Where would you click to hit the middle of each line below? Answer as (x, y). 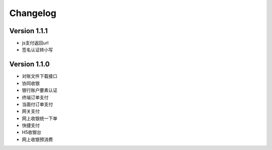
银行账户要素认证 (40, 90)
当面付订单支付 (37, 104)
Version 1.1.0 (29, 64)
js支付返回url (35, 43)
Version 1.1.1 (28, 31)
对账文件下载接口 (40, 76)
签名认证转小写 (37, 50)
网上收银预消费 (37, 139)
